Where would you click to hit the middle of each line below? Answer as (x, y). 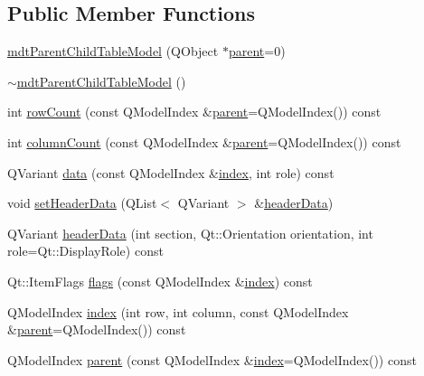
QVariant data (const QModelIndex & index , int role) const (171, 172)
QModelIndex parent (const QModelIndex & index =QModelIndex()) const (212, 359)
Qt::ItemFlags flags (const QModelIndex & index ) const (160, 281)
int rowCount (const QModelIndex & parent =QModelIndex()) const (194, 112)
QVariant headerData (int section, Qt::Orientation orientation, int (190, 233)
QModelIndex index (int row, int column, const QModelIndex (178, 311)
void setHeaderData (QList (82, 203)
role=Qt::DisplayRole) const (85, 251)
